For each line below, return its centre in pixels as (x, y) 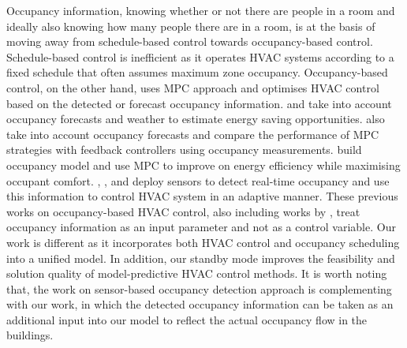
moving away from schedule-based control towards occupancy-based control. (190, 41)
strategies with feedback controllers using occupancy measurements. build (184, 150)
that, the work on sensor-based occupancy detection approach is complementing (199, 288)
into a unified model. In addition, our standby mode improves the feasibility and (201, 258)
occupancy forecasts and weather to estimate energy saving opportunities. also (196, 119)
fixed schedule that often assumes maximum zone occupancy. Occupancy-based (197, 72)
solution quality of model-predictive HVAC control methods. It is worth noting (197, 273)
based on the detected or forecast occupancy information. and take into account (199, 103)
